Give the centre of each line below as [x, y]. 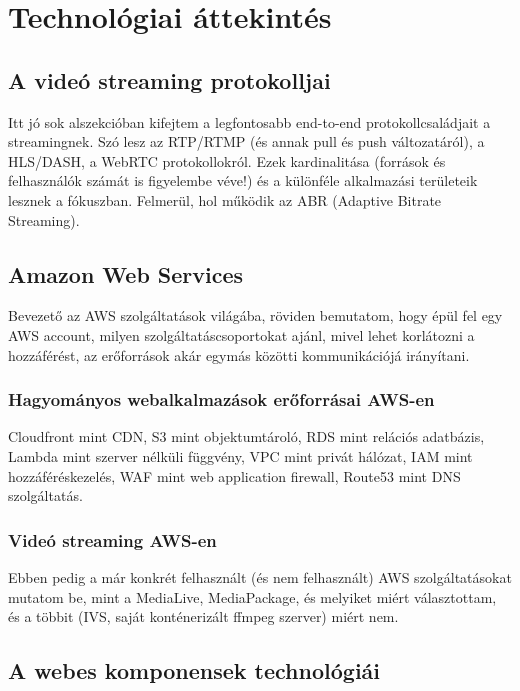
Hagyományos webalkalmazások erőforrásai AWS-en [221, 399]
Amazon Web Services [126, 273]
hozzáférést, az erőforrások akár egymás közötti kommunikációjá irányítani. [239, 354]
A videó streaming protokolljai [169, 79]
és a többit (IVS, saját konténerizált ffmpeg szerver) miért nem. [203, 616]
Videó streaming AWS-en [112, 539]
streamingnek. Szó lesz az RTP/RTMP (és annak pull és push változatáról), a [246, 141]
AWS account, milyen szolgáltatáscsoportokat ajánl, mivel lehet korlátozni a [241, 334]
